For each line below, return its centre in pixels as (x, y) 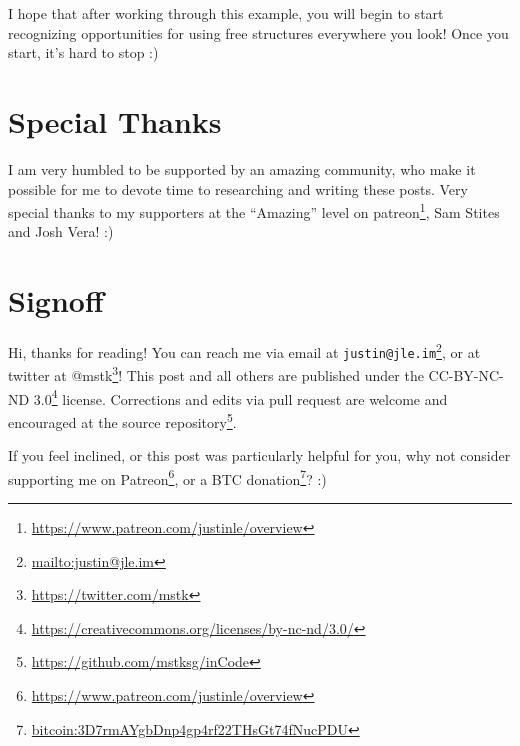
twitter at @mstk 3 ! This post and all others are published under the (216, 374)
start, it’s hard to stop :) (83, 52)
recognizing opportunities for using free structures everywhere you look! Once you (258, 32)
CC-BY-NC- (466, 375)
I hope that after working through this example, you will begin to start (226, 13)
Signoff (56, 300)
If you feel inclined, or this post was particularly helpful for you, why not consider (259, 455)
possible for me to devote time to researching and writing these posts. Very (238, 188)
